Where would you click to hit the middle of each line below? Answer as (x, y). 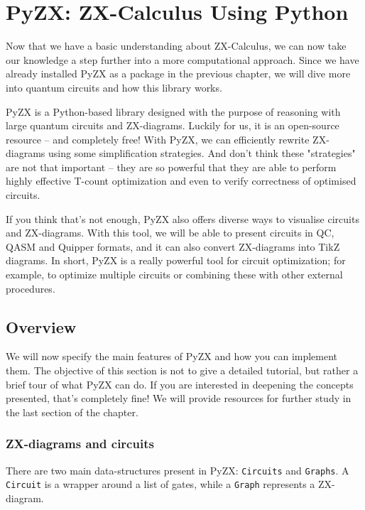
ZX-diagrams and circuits (80, 444)
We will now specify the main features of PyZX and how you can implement (172, 356)
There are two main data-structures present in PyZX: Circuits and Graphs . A (178, 470)
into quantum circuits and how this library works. (114, 87)
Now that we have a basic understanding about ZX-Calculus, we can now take (176, 46)
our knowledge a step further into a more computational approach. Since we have (182, 59)
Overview (41, 326)
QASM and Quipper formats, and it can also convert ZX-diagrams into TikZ (173, 246)
